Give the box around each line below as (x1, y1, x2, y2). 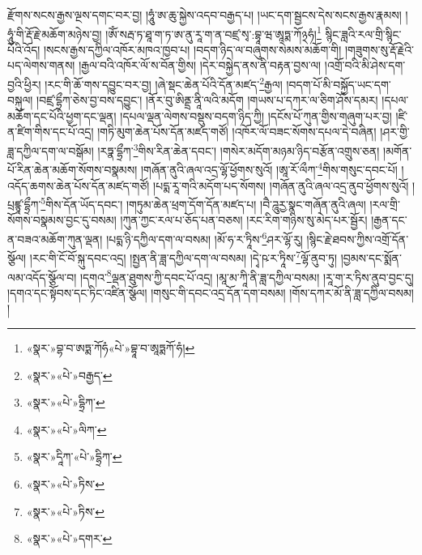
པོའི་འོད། (7, 41, 40, 58)
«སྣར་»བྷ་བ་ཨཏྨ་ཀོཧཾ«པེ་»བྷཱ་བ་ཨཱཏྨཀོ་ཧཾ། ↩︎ (26, 339, 195, 356)
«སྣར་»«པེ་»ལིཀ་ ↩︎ (26, 421, 107, 438)
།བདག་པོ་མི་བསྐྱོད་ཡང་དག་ (286, 75, 391, 92)
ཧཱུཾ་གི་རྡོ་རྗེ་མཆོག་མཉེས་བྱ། (7, 25, 102, 42)
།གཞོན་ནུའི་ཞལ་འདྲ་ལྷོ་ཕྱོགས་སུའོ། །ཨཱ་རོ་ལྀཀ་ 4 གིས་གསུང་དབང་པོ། (140, 159, 398, 177)
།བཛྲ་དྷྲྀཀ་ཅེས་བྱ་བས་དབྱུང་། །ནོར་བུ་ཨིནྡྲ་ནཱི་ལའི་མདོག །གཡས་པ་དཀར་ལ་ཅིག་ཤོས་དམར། (36, 92, 378, 109)
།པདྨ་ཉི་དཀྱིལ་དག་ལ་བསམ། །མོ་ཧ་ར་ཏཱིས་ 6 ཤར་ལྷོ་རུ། (106, 228, 303, 247)
